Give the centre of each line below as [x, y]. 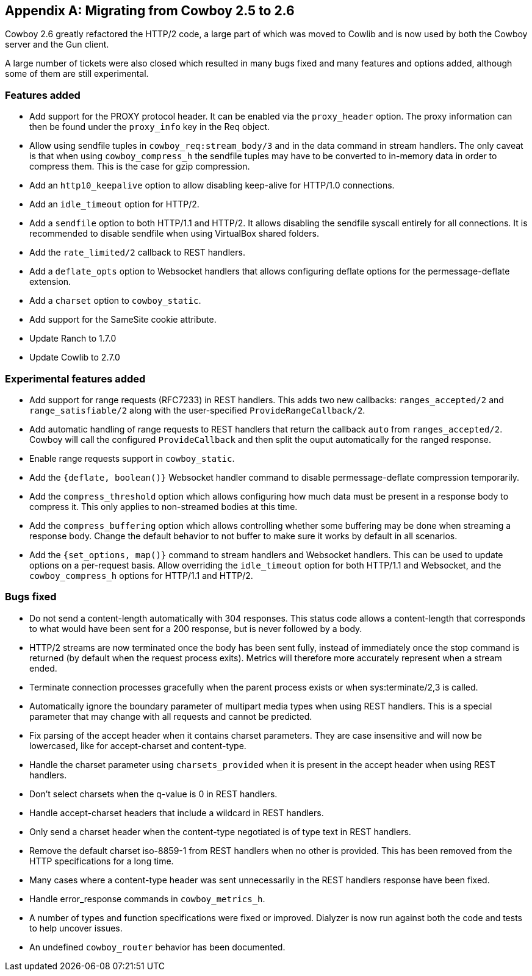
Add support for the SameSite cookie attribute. [123, 320]
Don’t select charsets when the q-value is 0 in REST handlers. [153, 794]
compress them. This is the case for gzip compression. [140, 167]
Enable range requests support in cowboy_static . [132, 458]
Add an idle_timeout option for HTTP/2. [114, 204]
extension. [50, 282]
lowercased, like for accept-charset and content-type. [138, 745]
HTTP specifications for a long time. [102, 861]
